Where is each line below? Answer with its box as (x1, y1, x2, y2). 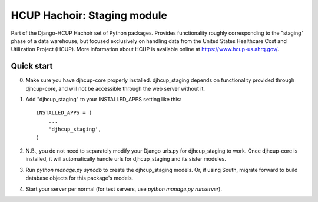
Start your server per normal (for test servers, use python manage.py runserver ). (25, 186, 222, 193)
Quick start (11, 61, 53, 71)
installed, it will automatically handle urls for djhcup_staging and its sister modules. (25, 155, 226, 163)
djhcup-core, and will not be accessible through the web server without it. (25, 85, 206, 92)
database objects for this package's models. (25, 174, 134, 182)
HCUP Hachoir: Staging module (11, 9, 168, 22)
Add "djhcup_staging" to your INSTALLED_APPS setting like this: (25, 96, 182, 103)
